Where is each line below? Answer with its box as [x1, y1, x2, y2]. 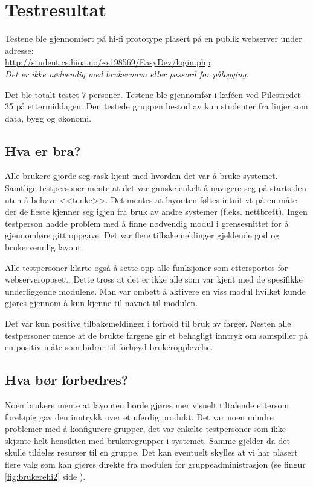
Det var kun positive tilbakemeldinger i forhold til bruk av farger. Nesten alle [5, 317, 291, 330]
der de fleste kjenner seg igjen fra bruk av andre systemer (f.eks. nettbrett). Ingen [5, 205, 308, 218]
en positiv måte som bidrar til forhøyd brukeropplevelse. [5, 341, 213, 353]
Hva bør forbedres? [5, 370, 129, 389]
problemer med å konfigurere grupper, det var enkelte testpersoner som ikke [5, 422, 286, 435]
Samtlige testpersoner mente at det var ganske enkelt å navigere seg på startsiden [5, 181, 307, 194]
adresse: [5, 44, 34, 56]
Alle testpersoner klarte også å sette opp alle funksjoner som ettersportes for [5, 261, 288, 273]
